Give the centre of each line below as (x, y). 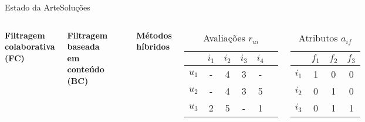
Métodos (154, 35)
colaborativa (30, 46)
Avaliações (224, 37)
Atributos (318, 37)
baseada (83, 46)
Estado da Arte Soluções (48, 7)
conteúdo (86, 69)
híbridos (153, 46)
